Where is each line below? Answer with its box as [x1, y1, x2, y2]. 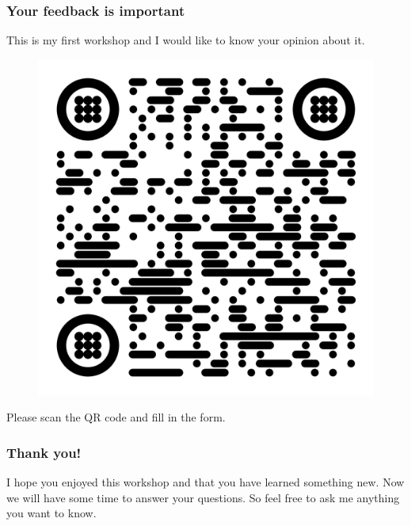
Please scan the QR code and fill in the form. [6, 409, 226, 425]
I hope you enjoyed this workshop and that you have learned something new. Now [6, 474, 405, 490]
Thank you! [6, 442, 82, 462]
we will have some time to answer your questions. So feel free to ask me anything [6, 489, 400, 505]
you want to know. [6, 505, 97, 521]
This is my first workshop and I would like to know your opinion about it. [6, 32, 365, 48]
